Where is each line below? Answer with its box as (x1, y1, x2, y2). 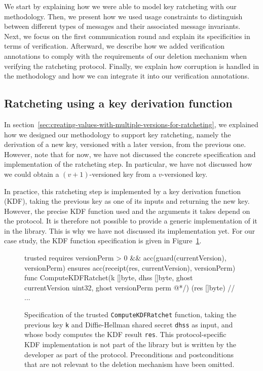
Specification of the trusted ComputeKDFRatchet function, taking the (24, 309, 237, 320)
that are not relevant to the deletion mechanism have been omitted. (24, 359, 235, 369)
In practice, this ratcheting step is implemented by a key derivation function (4, 185, 241, 196)
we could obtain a (4, 168, 59, 179)
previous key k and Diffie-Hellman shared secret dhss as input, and (24, 319, 233, 329)
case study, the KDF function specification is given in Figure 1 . (4, 235, 202, 246)
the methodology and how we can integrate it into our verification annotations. (4, 70, 249, 81)
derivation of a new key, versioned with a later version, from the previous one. (4, 139, 246, 150)
